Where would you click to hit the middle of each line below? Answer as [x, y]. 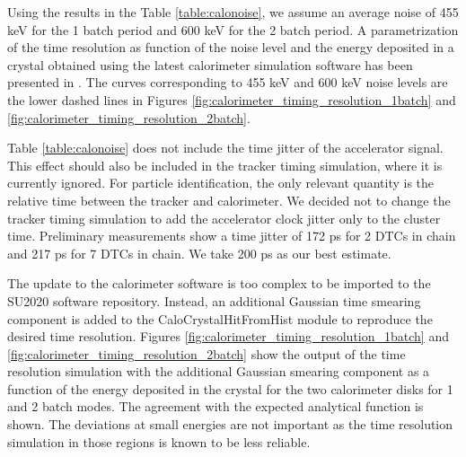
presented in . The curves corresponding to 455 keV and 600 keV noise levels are [228, 82]
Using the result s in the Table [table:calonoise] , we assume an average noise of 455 [233, 12]
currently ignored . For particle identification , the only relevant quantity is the [221, 183]
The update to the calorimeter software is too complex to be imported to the [219, 283]
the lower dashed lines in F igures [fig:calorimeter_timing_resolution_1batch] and [232, 99]
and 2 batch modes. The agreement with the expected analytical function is [215, 406]
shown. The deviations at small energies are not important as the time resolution [230, 424]
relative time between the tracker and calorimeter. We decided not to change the [229, 200]
